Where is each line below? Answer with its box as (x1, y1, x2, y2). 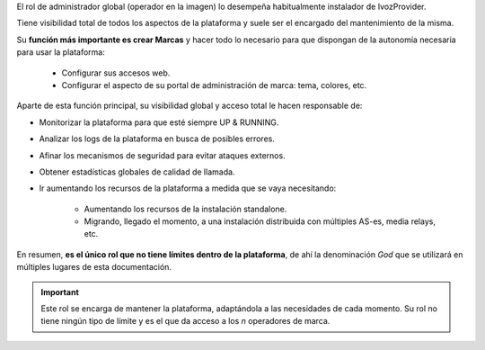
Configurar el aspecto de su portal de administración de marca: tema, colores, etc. (61, 79, 367, 90)
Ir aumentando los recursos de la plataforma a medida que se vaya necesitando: (39, 183, 337, 193)
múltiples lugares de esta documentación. (16, 262, 172, 273)
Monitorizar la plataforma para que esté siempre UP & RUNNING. (39, 117, 279, 128)
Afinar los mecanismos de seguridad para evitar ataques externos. (39, 149, 287, 161)
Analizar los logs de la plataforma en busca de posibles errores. (39, 133, 276, 144)
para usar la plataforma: (16, 47, 105, 58)
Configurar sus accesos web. (61, 67, 171, 78)
